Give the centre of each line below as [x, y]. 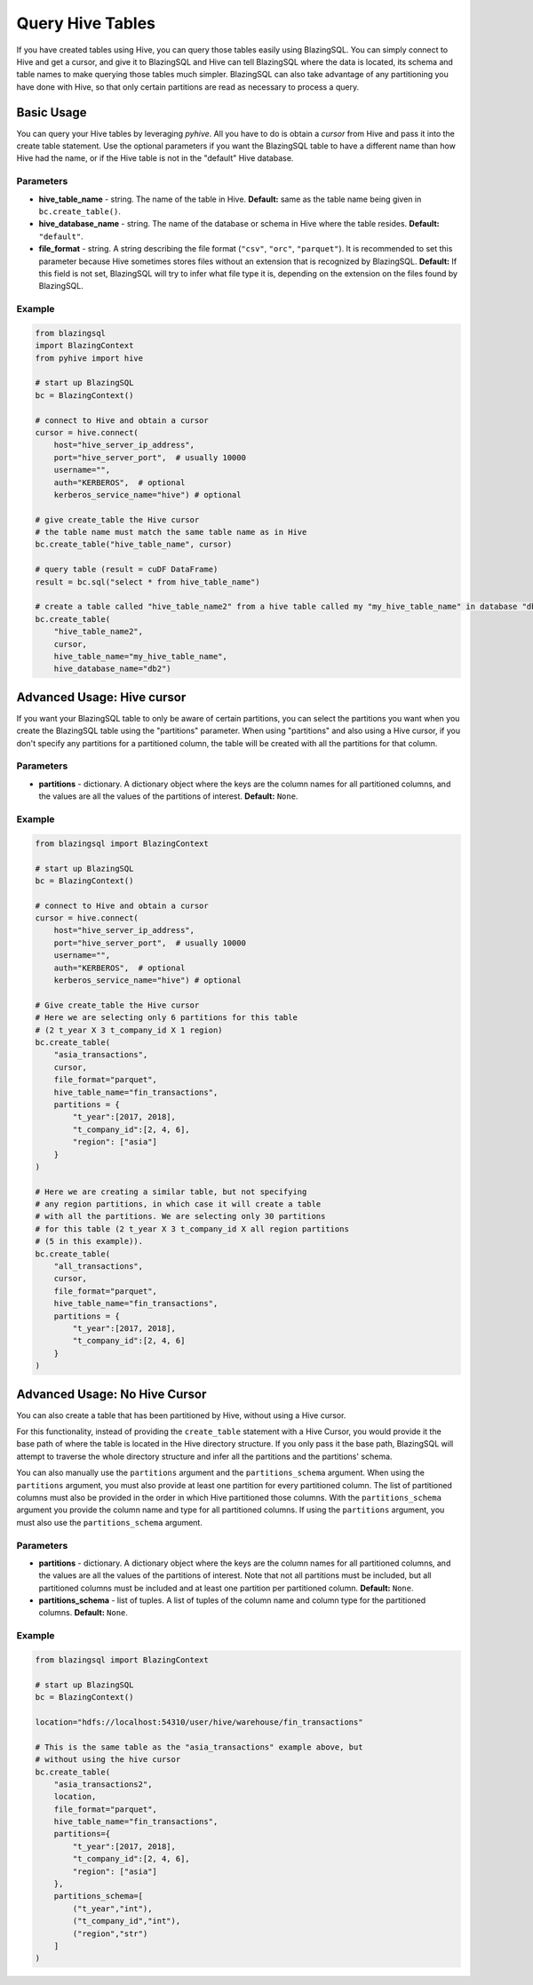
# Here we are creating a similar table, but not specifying [171, 1192]
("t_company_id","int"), [127, 1921]
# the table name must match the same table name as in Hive [171, 532]
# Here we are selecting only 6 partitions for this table [166, 1018]
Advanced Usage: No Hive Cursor [111, 1394]
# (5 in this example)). [89, 1241]
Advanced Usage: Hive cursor [101, 697]
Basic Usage [52, 112]
